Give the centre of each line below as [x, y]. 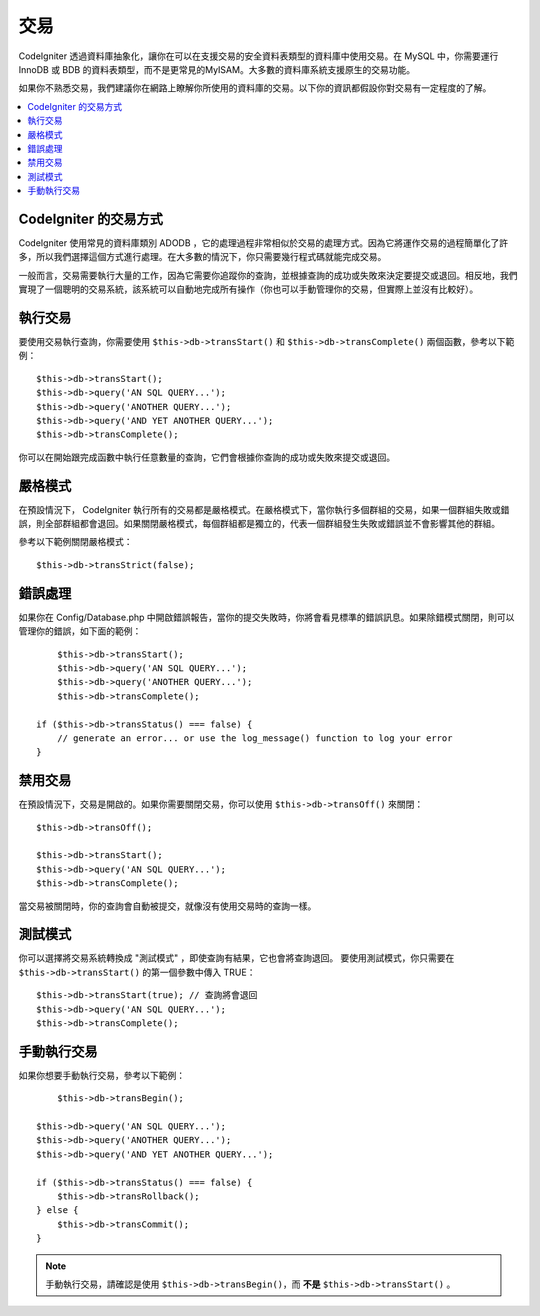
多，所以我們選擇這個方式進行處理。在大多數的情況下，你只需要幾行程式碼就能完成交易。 [202, 257]
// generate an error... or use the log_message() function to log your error [254, 738]
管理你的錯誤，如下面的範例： [80, 631]
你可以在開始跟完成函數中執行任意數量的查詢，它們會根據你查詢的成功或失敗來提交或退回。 [206, 457]
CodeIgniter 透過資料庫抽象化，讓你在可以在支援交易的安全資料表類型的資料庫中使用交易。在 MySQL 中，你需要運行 [258, 56]
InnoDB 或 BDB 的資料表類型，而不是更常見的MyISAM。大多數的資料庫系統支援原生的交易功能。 [216, 69]
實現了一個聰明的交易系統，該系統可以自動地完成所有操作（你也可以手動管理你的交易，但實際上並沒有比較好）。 [248, 289]
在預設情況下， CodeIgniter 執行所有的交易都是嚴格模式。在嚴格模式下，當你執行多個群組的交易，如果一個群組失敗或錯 [264, 509]
